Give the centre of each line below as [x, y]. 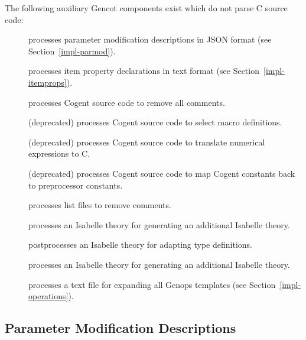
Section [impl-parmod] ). [72, 51]
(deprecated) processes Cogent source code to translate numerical [147, 142]
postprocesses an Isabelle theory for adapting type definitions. [140, 245]
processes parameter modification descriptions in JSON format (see [150, 39]
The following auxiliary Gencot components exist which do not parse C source [146, 8]
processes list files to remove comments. [100, 205]
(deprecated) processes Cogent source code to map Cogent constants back [162, 173]
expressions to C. [59, 153]
